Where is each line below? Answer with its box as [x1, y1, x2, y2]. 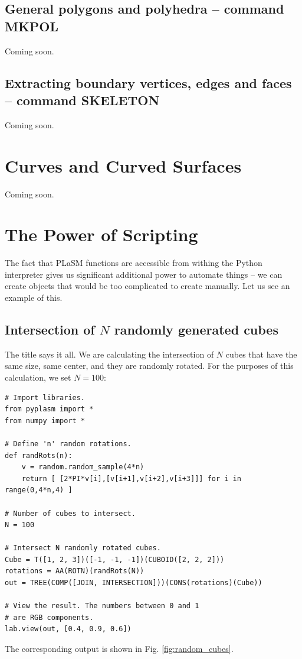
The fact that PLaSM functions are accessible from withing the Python [5, 257, 262, 269]
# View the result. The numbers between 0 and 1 [5, 602, 199, 611]
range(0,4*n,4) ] [5, 486, 73, 495]
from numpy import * [5, 416, 86, 425]
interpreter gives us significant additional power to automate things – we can [5, 268, 283, 280]
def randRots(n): [5, 451, 73, 460]
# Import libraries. [5, 393, 86, 402]
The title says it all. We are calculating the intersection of [5, 348, 214, 360]
